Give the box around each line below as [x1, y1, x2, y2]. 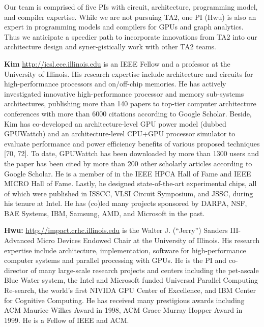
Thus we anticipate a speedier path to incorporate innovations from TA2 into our [4, 31, 257, 42]
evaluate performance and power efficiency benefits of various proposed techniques [4, 138, 260, 148]
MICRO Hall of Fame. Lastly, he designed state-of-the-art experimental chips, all [4, 178, 257, 189]
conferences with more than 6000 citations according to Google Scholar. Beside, [4, 108, 252, 118]
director [4, 264, 28, 275]
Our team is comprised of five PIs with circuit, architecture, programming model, [4, 2, 258, 12]
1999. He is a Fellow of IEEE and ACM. [4, 314, 129, 325]
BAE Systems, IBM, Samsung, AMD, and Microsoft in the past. [4, 207, 205, 218]
